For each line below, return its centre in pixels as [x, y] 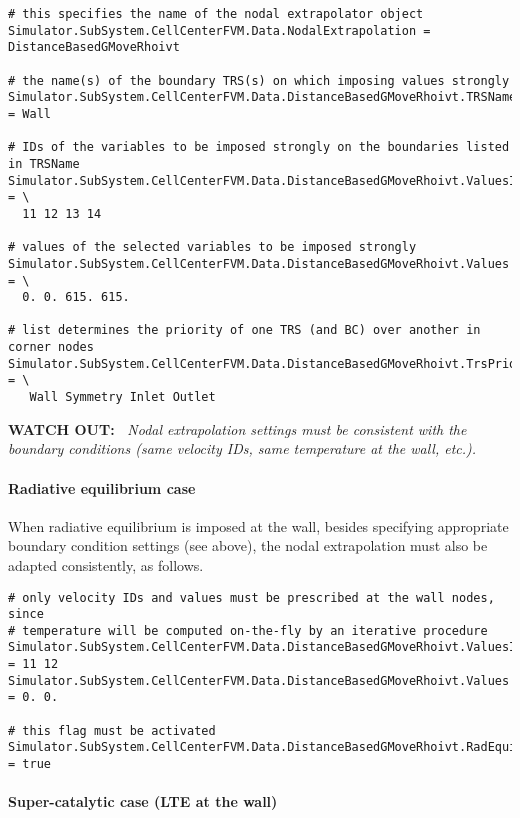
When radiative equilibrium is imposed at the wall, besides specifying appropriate [258, 525]
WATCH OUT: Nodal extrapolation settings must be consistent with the [237, 428]
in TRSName [44, 163]
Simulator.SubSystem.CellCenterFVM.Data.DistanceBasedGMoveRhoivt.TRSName [262, 97]
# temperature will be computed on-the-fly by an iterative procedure [248, 630]
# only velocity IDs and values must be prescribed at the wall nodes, [251, 597]
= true [29, 764]
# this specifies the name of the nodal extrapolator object [216, 14]
